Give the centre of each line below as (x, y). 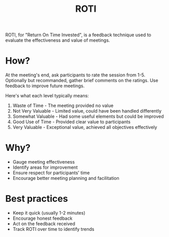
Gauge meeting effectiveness (44, 162)
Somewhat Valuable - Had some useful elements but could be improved (88, 116)
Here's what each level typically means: (47, 96)
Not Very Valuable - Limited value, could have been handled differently (87, 111)
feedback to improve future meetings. (45, 86)
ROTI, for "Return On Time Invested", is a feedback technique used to (78, 35)
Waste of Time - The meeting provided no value (63, 106)
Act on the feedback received (44, 224)
